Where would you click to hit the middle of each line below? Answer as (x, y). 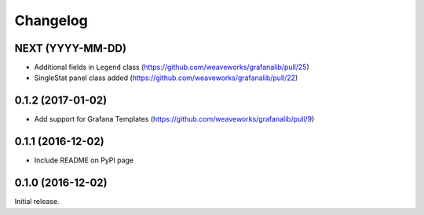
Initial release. (37, 202)
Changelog (51, 20)
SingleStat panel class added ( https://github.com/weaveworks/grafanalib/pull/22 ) (166, 78)
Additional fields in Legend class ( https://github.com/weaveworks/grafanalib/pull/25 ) (172, 67)
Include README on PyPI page (84, 160)
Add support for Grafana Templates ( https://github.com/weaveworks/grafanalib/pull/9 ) (174, 119)
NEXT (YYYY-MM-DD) (71, 48)
